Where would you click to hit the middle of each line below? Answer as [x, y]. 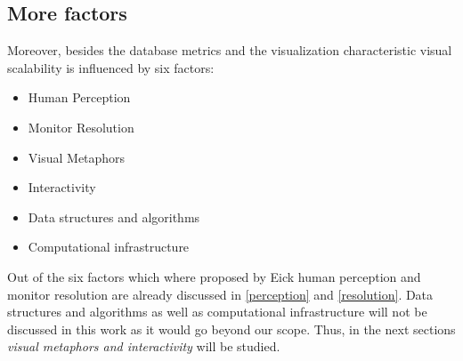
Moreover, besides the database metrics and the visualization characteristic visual [230, 50]
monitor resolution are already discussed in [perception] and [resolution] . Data [220, 294]
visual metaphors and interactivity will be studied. [144, 346]
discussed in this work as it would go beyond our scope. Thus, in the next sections [231, 329]
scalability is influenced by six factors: [111, 67]
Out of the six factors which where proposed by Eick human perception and [214, 276]
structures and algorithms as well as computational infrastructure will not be [217, 312]
